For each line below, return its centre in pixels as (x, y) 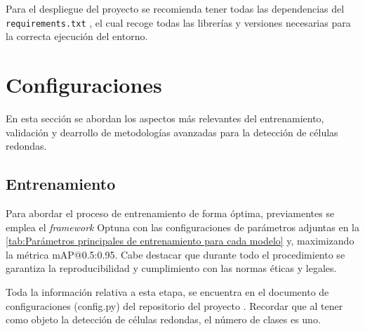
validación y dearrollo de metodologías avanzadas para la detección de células (172, 132)
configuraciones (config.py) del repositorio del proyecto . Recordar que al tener (174, 305)
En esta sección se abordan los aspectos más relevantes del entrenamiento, (165, 118)
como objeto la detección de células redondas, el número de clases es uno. (163, 319)
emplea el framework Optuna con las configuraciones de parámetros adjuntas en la (182, 227)
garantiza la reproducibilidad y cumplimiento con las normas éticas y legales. (171, 268)
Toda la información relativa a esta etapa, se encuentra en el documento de (167, 291)
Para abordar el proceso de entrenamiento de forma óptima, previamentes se (170, 213)
